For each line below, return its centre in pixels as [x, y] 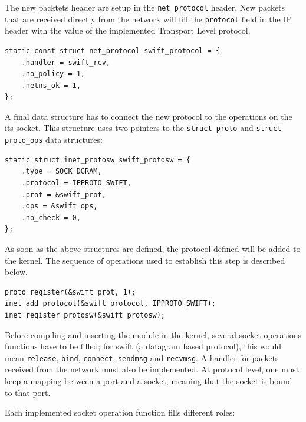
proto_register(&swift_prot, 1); [70, 292]
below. [16, 272]
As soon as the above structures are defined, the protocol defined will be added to [153, 248]
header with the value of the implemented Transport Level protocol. [128, 30]
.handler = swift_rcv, [66, 62]
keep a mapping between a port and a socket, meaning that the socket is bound [149, 380]
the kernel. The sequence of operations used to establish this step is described [145, 260]
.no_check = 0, [51, 217]
